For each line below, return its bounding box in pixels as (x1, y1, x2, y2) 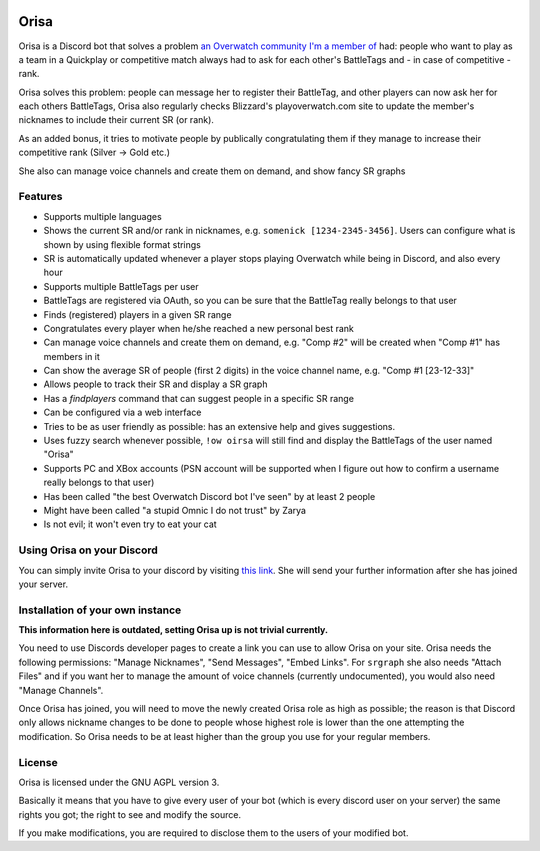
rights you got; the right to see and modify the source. (18, 808, 242, 820)
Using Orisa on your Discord (18, 543, 159, 557)
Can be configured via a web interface (43, 406, 202, 419)
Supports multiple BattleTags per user (43, 280, 199, 292)
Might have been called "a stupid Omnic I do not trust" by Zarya (43, 504, 307, 516)
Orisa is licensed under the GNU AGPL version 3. (18, 776, 220, 788)
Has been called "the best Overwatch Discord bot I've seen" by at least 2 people (43, 490, 376, 502)
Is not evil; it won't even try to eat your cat (43, 518, 217, 530)
